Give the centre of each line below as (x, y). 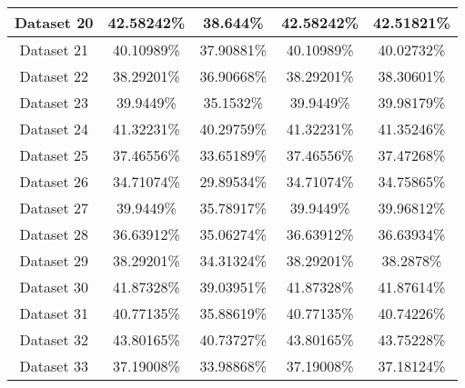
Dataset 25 (54, 155)
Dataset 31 (54, 313)
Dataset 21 (54, 50)
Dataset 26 (54, 181)
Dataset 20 (54, 22)
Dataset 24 (54, 129)
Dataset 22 (54, 76)
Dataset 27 (54, 208)
